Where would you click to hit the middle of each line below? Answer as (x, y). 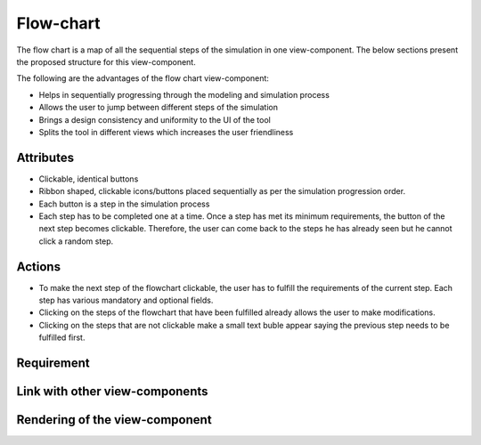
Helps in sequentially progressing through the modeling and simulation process (184, 94)
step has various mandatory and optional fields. (126, 300)
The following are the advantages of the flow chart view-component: (143, 78)
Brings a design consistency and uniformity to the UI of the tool (155, 119)
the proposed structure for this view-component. (106, 61)
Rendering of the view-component (114, 420)
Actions (39, 267)
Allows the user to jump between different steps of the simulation (158, 108)
